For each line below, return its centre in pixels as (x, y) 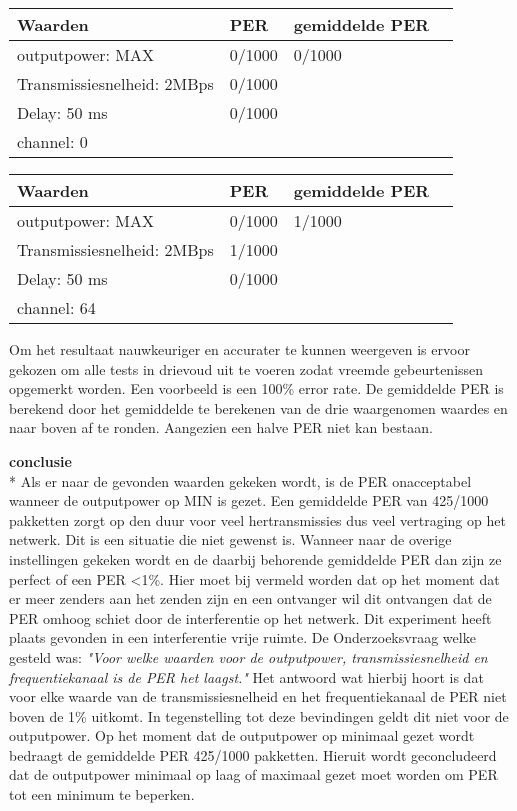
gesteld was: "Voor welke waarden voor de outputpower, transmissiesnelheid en (248, 656)
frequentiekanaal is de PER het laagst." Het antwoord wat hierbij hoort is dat (246, 676)
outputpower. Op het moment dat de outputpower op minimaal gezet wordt (242, 735)
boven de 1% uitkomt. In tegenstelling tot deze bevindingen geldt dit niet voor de (259, 715)
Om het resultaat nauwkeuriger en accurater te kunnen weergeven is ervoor (239, 349)
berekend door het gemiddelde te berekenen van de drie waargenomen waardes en (258, 407)
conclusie (40, 460)
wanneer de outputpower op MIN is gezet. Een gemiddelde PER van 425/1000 (249, 500)
